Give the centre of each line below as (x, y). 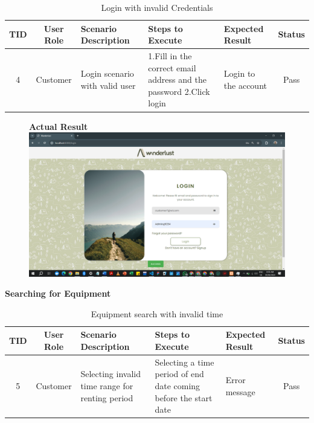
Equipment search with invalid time (157, 313)
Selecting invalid (111, 374)
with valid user (108, 86)
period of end (179, 374)
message (240, 391)
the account (245, 86)
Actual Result (59, 126)
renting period (107, 397)
